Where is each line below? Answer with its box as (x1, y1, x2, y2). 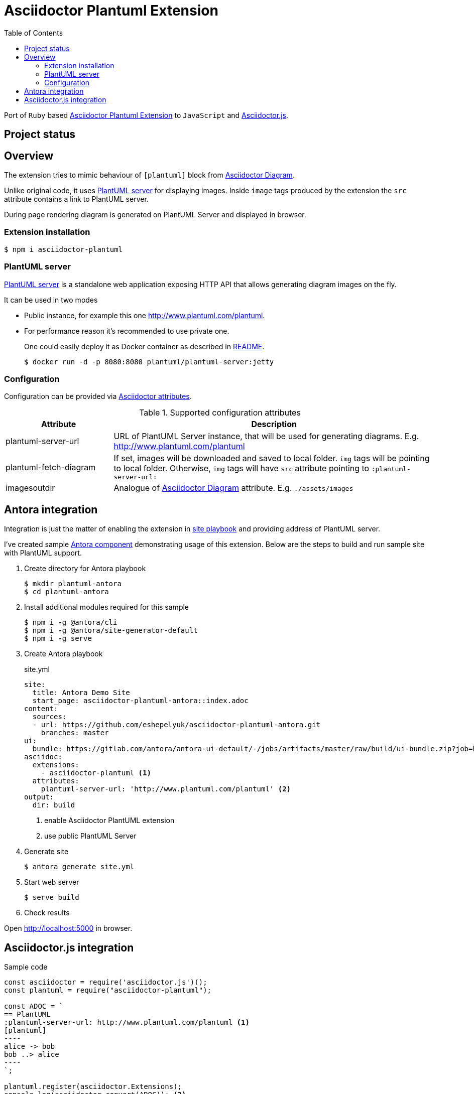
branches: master (41, 729, 109, 737)
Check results (24, 908, 70, 917)
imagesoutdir (6, 483, 55, 493)
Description (251, 419, 297, 430)
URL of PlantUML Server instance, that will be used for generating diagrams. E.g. (113, 431, 419, 442)
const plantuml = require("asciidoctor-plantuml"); (4, 986, 212, 994)
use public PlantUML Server (44, 832, 137, 841)
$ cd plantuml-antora (24, 588, 109, 596)
